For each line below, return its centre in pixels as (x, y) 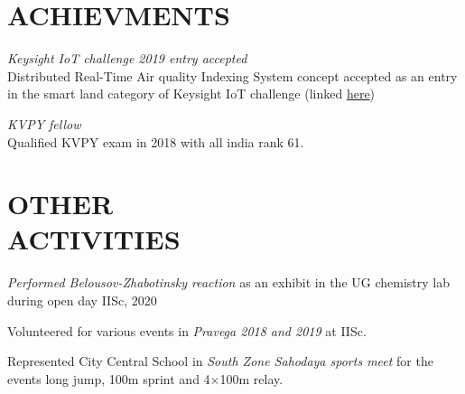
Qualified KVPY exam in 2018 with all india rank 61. (156, 141)
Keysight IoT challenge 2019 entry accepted (127, 58)
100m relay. (251, 378)
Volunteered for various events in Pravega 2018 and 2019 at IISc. (187, 330)
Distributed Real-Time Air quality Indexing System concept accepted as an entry (232, 75)
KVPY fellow (44, 123)
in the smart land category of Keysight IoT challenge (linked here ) (191, 94)
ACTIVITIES (94, 239)
